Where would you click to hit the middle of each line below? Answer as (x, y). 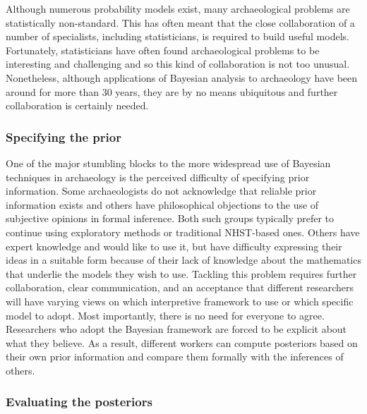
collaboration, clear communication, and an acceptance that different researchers (180, 287)
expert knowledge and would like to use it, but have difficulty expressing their (174, 246)
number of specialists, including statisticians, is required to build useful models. (178, 36)
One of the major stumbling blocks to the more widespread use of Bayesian (168, 163)
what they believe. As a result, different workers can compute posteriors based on (182, 342)
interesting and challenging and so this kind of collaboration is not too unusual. (178, 64)
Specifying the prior (64, 136)
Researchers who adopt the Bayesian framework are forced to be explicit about (176, 329)
